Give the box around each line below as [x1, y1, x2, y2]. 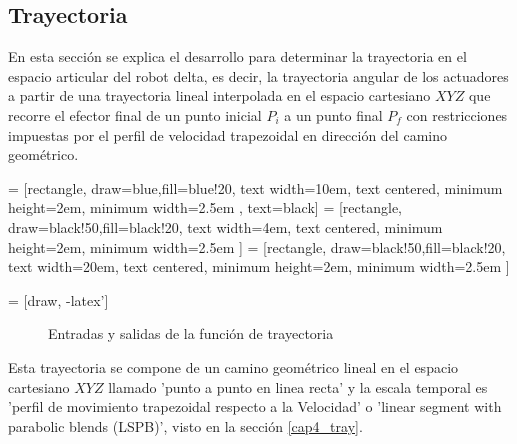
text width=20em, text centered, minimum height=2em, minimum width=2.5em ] [8, 256, 510, 277]
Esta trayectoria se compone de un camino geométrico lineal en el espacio [8, 356, 459, 377]
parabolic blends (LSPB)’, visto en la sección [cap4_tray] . [8, 415, 363, 436]
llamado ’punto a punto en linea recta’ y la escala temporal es [108, 376, 488, 397]
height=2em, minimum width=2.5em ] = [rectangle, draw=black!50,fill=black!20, [8, 236, 506, 257]
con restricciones [406, 104, 508, 125]
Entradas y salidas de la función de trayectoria [48, 323, 334, 344]
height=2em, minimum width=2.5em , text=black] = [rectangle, [8, 197, 402, 218]
